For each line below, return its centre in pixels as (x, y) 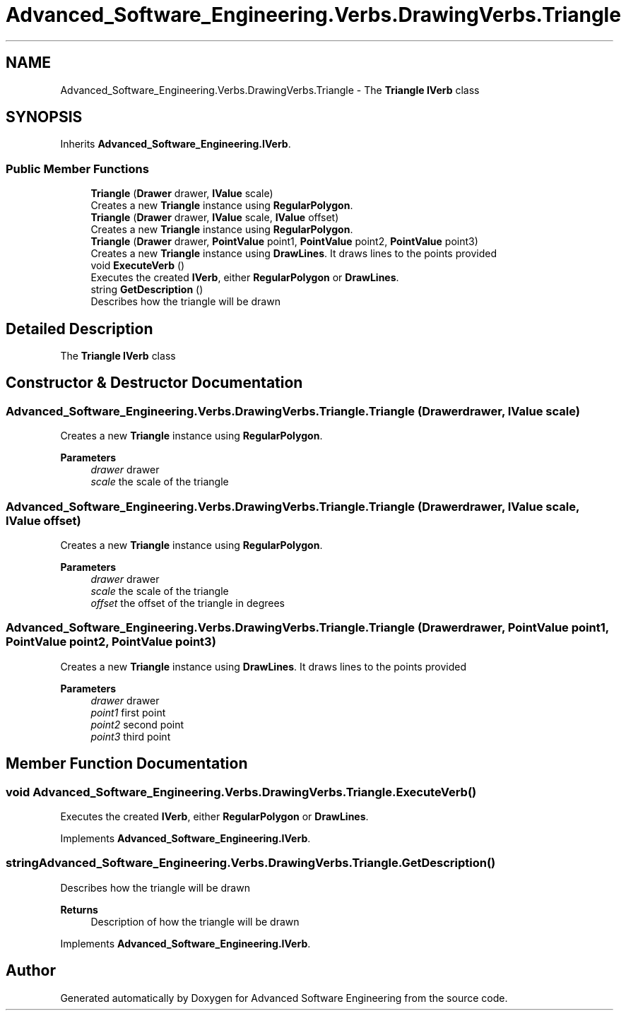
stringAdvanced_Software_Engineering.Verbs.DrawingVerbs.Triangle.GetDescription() (251, 863)
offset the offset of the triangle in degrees (188, 603)
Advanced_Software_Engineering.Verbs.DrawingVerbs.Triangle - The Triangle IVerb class (270, 90)
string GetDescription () (147, 290)
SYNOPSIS (44, 117)
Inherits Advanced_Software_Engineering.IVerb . (176, 144)
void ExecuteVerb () (138, 266)
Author (31, 971)
